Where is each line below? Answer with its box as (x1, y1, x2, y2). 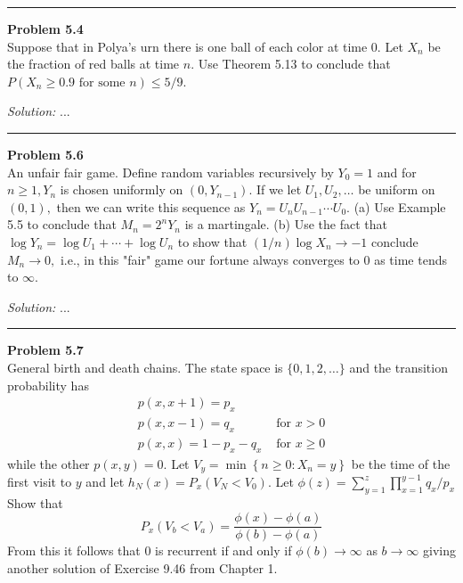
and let (85, 472, 125, 491)
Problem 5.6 (7, 144, 84, 163)
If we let (256, 180, 302, 199)
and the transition (349, 357, 448, 376)
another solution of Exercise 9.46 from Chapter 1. (7, 559, 278, 578)
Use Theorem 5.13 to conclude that (198, 54, 391, 73)
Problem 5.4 (7, 20, 84, 37)
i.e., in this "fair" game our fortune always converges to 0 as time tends (60, 250, 447, 268)
